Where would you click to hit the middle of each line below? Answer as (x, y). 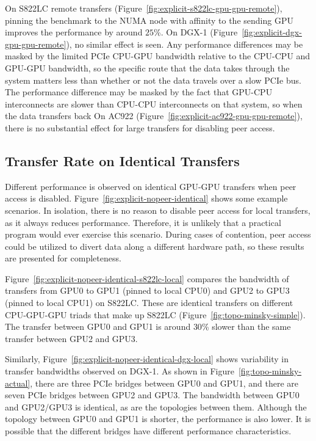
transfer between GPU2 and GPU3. (71, 338)
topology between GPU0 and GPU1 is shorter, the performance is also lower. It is (158, 419)
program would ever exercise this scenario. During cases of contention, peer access (158, 234)
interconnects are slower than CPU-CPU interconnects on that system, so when (154, 104)
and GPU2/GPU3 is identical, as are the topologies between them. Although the (156, 406)
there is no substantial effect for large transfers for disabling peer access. (140, 127)
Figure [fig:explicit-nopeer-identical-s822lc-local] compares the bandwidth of (147, 278)
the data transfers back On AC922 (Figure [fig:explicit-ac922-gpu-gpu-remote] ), (154, 116)
